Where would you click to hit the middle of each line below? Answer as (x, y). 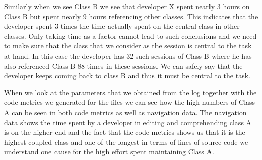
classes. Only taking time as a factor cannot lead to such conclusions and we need (130, 36)
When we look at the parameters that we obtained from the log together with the (130, 92)
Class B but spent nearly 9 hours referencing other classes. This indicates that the (131, 16)
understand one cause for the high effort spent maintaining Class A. (109, 152)
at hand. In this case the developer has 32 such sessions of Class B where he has (128, 55)
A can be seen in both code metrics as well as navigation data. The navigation (125, 112)
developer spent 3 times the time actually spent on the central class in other (122, 26)
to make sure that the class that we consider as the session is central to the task (128, 46)
